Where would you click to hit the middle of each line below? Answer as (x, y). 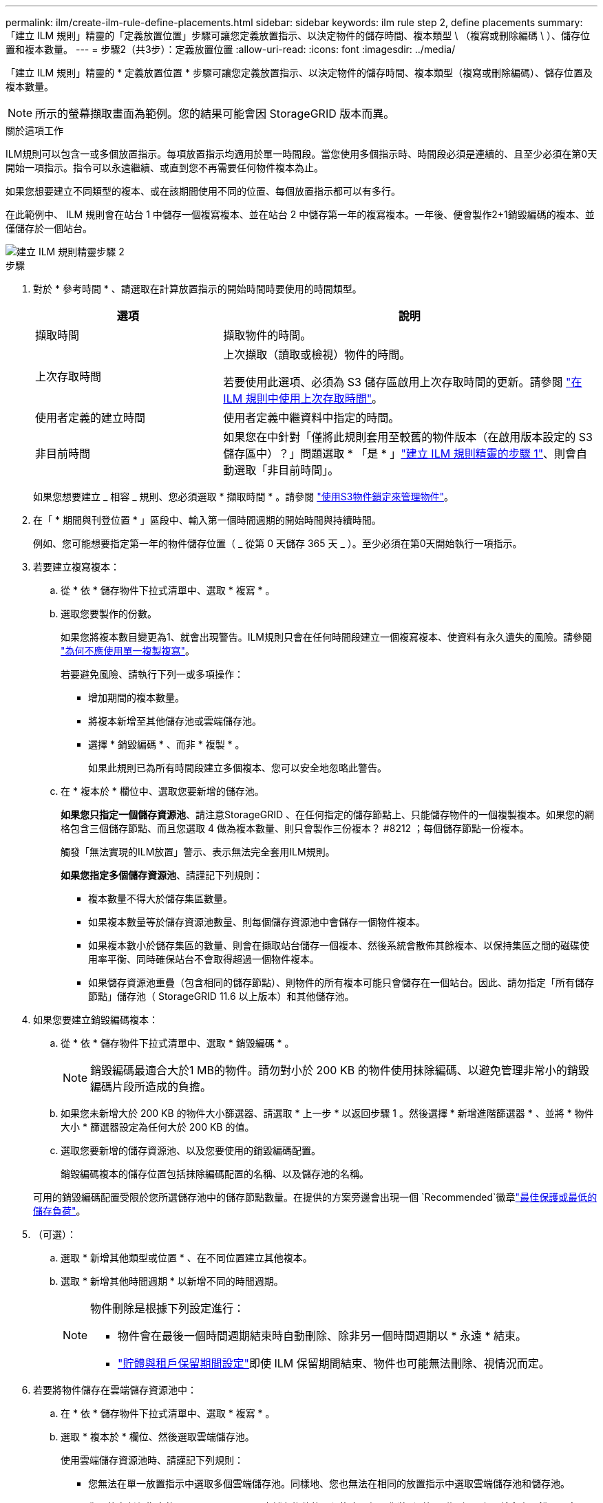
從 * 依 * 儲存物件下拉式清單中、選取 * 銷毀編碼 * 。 (178, 1043)
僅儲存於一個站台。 (49, 228)
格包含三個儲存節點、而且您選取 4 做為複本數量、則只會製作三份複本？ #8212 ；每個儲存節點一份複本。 (295, 828)
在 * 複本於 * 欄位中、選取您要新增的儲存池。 (162, 791)
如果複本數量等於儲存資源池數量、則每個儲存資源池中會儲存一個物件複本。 (257, 922)
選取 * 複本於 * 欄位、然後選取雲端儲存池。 (158, 1437)
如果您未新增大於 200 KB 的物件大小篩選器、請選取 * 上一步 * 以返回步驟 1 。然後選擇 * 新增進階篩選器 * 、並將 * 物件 (327, 1113)
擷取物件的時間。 (267, 335)
